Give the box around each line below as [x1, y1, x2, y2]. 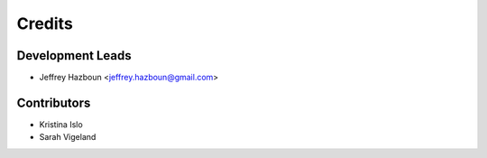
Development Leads [16, 48, 133, 63]
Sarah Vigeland [39, 132, 96, 143]
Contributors [16, 95, 91, 110]
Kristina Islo [39, 118, 83, 130]
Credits [16, 14, 74, 33]
